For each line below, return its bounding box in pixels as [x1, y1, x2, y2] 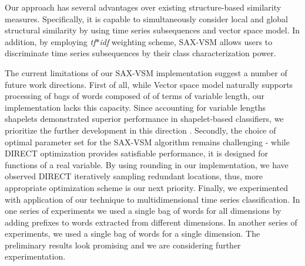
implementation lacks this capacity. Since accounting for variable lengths [5, 101, 266, 113]
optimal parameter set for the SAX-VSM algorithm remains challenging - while [5, 135, 290, 148]
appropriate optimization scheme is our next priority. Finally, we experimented [5, 181, 289, 193]
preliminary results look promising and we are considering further [5, 238, 241, 251]
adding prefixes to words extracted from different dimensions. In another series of [5, 216, 297, 228]
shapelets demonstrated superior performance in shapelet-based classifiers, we [5, 112, 284, 125]
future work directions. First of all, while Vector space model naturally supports [5, 78, 293, 90]
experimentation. [5, 250, 66, 262]
